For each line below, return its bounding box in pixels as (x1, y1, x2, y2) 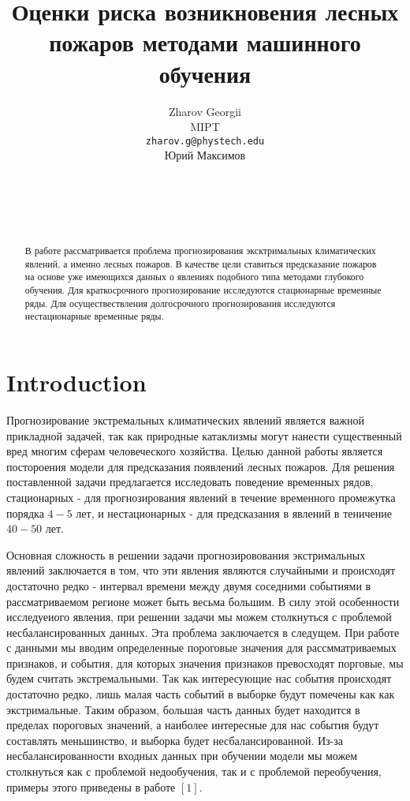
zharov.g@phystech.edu (145, 135, 265, 147)
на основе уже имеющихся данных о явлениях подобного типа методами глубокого (24, 270, 364, 283)
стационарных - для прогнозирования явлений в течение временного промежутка (6, 488, 396, 505)
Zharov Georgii (169, 103, 241, 119)
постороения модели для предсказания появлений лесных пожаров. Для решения (6, 458, 395, 474)
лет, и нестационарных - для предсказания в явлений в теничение (76, 504, 392, 521)
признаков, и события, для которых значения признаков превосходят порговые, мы (6, 654, 404, 671)
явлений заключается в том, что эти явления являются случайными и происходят (6, 562, 396, 578)
